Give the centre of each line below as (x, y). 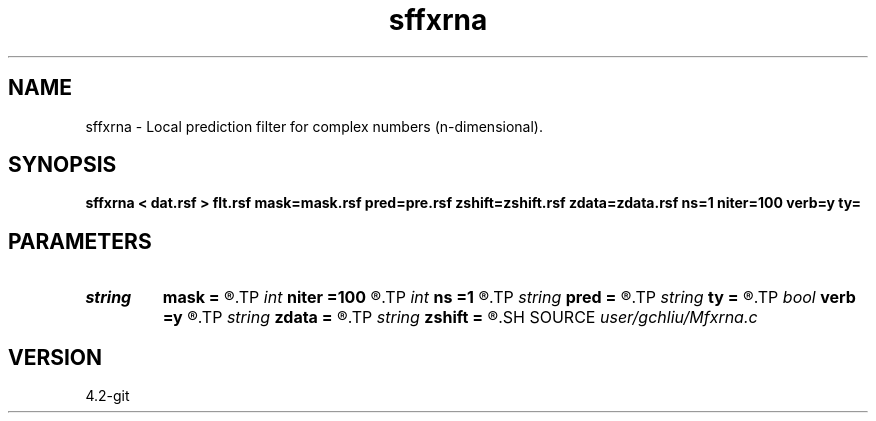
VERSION (55, 357)
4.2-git (107, 396)
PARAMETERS (80, 241)
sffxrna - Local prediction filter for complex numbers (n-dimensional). (314, 126)
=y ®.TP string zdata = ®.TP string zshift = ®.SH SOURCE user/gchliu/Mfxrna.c (460, 317)
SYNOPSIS (62, 165)
